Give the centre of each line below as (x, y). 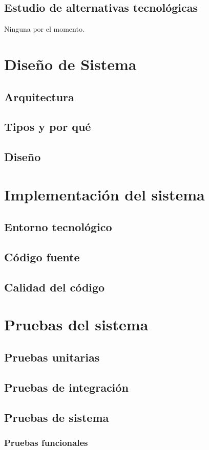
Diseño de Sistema (70, 64)
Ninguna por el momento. (44, 29)
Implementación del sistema (104, 194)
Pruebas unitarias (52, 357)
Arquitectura (39, 96)
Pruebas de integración (66, 387)
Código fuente (42, 257)
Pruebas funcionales (46, 442)
